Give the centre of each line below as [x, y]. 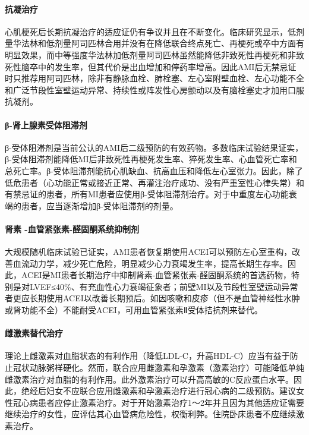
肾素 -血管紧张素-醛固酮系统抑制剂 [72, 228]
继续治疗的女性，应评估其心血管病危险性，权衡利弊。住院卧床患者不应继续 [150, 414]
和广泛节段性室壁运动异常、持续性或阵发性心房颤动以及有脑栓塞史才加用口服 [154, 89]
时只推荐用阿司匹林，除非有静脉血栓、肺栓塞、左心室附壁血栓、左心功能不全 [154, 78]
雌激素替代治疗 [34, 333]
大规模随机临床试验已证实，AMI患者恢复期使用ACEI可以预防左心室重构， [149, 252]
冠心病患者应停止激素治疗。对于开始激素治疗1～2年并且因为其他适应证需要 [158, 402]
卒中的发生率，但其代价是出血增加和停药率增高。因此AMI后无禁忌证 [163, 66]
